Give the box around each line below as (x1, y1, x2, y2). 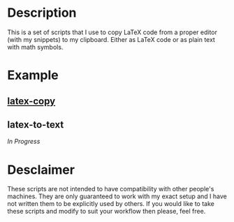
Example (7, 68, 59, 83)
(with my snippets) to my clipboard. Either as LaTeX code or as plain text (7, 35, 215, 43)
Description (7, 5, 77, 21)
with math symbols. (7, 43, 64, 51)
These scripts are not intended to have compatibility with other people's (7, 185, 214, 193)
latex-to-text (7, 119, 64, 131)
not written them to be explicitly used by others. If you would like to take (7, 200, 214, 208)
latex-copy (7, 95, 56, 107)
